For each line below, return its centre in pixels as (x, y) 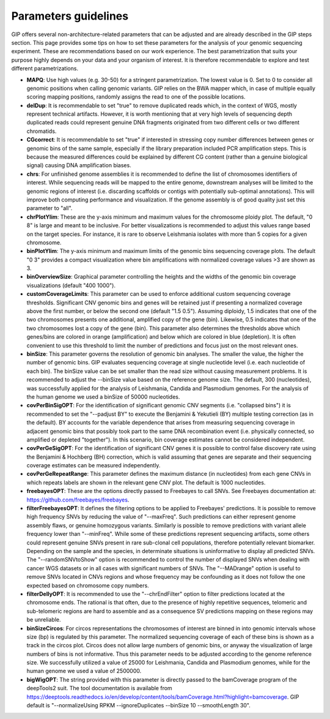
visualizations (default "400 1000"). (71, 285)
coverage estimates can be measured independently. (94, 465)
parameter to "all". (50, 208)
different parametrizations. (45, 69)
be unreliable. (44, 620)
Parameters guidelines (70, 16)
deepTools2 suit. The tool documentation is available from (99, 688)
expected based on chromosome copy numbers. (88, 585)
